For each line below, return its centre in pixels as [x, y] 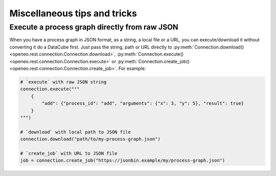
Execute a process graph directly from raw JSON [94, 27]
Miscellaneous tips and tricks [73, 13]
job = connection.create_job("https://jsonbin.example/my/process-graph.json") [123, 160]
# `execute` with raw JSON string [63, 82]
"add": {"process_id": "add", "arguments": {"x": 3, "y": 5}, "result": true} [143, 104]
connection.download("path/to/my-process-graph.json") [90, 139]
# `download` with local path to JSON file [76, 132]
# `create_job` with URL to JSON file [69, 153]
